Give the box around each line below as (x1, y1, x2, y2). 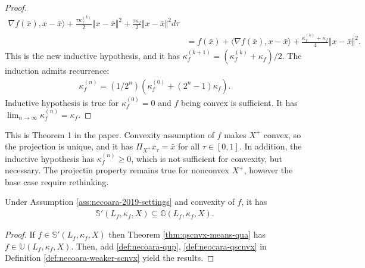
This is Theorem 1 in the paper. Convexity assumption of (5, 128, 214, 141)
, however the (244, 164, 293, 176)
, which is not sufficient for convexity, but (131, 152, 282, 164)
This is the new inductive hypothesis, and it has (5, 49, 180, 62)
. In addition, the (239, 140, 302, 152)
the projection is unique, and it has (5, 140, 133, 152)
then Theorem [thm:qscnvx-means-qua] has (108, 228, 266, 241)
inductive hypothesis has (5, 152, 94, 164)
